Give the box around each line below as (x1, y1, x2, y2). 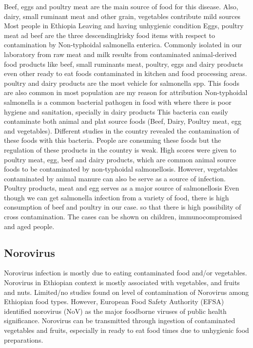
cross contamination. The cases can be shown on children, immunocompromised (4, 212, 242, 222)
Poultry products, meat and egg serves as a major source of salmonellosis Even (4, 183, 239, 193)
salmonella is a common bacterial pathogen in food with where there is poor (4, 97, 232, 107)
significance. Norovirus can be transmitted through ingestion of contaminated (4, 315, 235, 326)
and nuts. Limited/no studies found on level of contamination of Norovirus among (4, 287, 249, 297)
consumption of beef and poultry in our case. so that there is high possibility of (4, 202, 241, 212)
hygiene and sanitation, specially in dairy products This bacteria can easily (4, 106, 228, 116)
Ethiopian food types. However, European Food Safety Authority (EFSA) (4, 296, 224, 307)
